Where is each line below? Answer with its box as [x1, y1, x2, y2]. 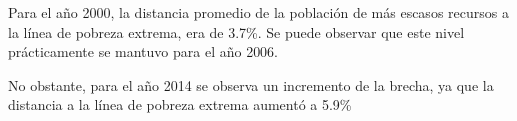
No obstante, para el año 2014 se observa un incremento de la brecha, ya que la [8, 74, 494, 95]
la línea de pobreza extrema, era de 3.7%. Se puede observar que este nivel [8, 21, 465, 42]
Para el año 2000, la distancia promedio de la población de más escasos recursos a [8, 2, 509, 22]
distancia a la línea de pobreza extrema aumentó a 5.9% [8, 94, 352, 115]
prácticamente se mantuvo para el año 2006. [8, 41, 279, 62]
